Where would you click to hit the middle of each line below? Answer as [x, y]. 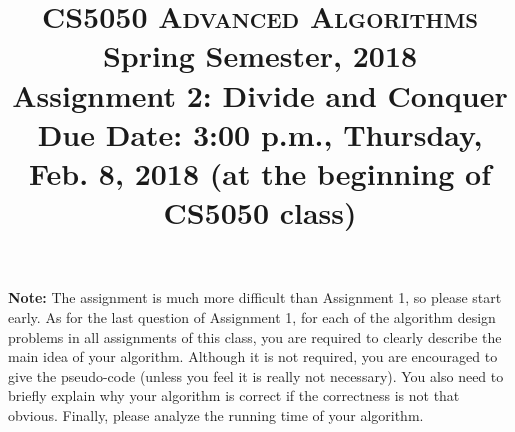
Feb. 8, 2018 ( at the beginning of [259, 172]
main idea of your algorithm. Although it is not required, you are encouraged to [253, 356]
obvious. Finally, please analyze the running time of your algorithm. [216, 414]
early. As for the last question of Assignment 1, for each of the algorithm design [252, 316]
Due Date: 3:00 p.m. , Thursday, [260, 133]
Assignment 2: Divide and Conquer [260, 94]
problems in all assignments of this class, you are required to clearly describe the [255, 336]
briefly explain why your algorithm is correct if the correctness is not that [234, 395]
